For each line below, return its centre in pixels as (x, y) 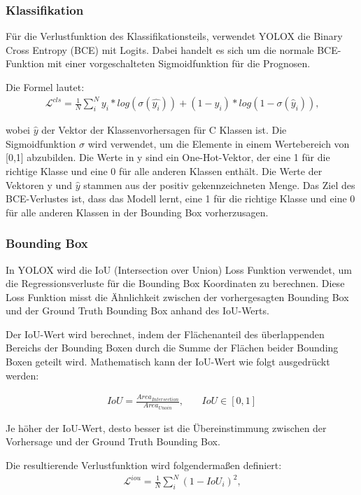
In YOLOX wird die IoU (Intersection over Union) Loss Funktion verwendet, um (179, 269)
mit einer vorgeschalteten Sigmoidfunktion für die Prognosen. (179, 63)
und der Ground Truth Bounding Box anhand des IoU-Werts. (137, 311)
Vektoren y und (39, 184)
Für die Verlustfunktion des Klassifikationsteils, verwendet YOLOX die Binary (174, 36)
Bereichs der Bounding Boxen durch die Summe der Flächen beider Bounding (172, 348)
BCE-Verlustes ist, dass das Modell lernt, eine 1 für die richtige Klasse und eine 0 (180, 198)
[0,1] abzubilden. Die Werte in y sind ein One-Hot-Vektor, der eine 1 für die (168, 157)
